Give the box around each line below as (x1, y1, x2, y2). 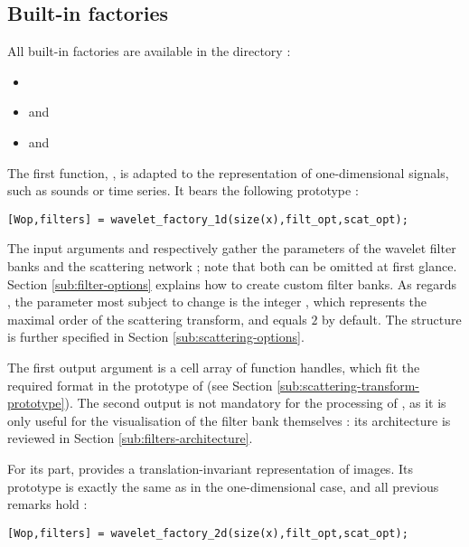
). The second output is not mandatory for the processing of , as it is (64, 393, 446, 412)
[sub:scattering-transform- (277, 375, 420, 394)
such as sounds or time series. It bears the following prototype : (7, 181, 359, 200)
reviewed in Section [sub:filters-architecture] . (7, 429, 253, 448)
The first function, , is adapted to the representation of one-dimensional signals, (7, 163, 449, 182)
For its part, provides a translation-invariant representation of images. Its (7, 458, 413, 477)
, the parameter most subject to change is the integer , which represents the (7, 292, 427, 311)
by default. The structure (322, 309, 462, 328)
